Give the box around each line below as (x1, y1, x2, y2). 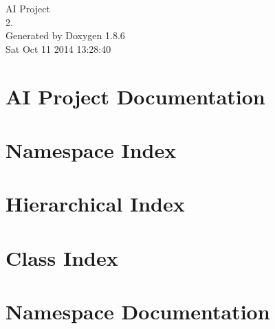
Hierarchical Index (5, 190, 185, 218)
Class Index (5, 243, 118, 271)
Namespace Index (5, 135, 177, 163)
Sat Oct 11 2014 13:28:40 (5, 41, 111, 56)
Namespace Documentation (5, 297, 270, 326)
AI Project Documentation (5, 82, 265, 110)
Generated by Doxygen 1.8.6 (5, 28, 125, 43)
